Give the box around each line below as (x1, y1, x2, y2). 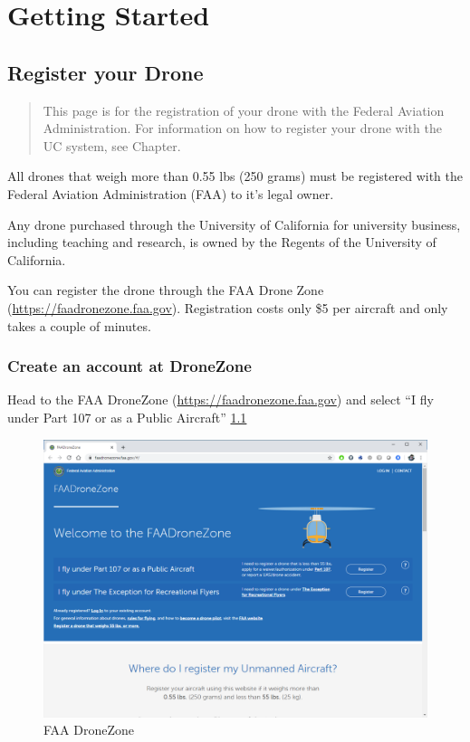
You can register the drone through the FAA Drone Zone (7, 281, 324, 300)
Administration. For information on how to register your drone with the (43, 119, 442, 138)
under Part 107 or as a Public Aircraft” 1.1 (7, 407, 247, 426)
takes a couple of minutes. (7, 316, 151, 335)
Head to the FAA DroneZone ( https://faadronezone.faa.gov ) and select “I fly (7, 390, 434, 409)
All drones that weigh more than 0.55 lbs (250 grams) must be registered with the (7, 166, 463, 185)
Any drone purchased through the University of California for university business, (7, 214, 461, 233)
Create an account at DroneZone (7, 355, 252, 377)
